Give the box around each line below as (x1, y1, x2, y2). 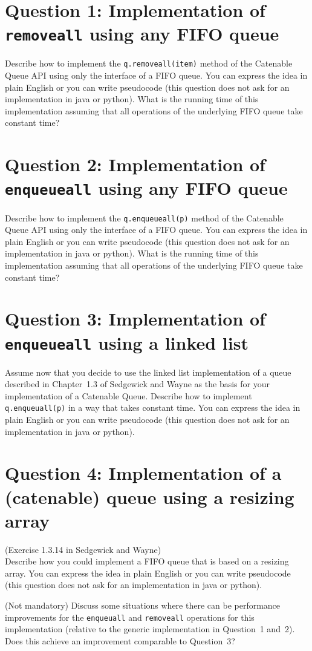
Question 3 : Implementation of (5, 306, 265, 331)
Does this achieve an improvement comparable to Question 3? (5, 634, 235, 647)
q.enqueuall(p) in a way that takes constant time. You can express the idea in (5, 401, 301, 414)
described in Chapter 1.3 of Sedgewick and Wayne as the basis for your (5, 378, 270, 390)
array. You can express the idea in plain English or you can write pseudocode (5, 566, 291, 579)
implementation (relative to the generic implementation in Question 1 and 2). (5, 623, 295, 635)
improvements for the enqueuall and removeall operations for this (5, 610, 255, 623)
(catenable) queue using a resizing (5, 484, 294, 509)
